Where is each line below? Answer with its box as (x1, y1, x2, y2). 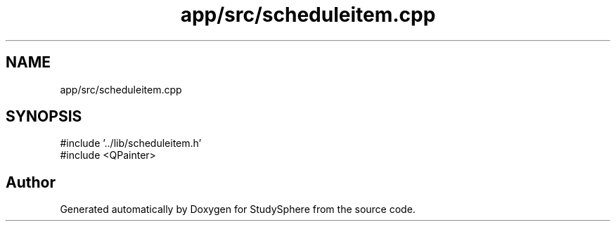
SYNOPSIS (6, 108, 82, 126)
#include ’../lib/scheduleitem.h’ (60, 137, 202, 150)
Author (6, 173, 56, 191)
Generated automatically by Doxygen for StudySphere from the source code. (60, 203, 416, 216)
